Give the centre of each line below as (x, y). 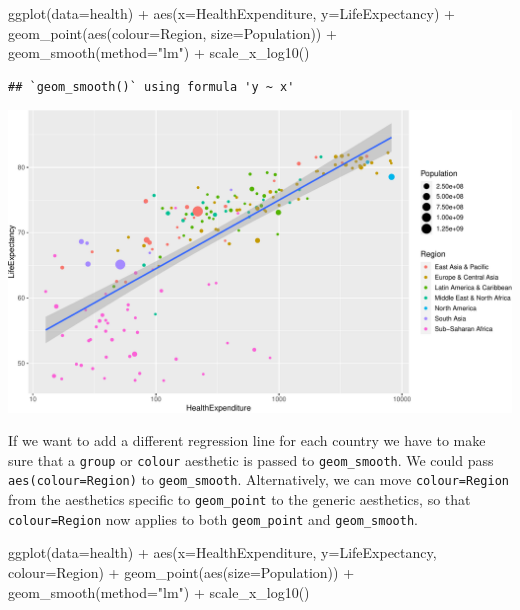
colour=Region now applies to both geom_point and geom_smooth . (213, 518)
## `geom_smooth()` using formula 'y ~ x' (151, 86)
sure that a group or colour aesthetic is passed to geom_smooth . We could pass (251, 459)
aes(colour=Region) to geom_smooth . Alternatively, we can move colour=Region (258, 479)
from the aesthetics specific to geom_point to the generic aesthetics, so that (239, 499)
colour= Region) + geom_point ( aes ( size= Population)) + (181, 571)
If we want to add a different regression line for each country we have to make (247, 440)
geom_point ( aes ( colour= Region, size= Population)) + (172, 32)
